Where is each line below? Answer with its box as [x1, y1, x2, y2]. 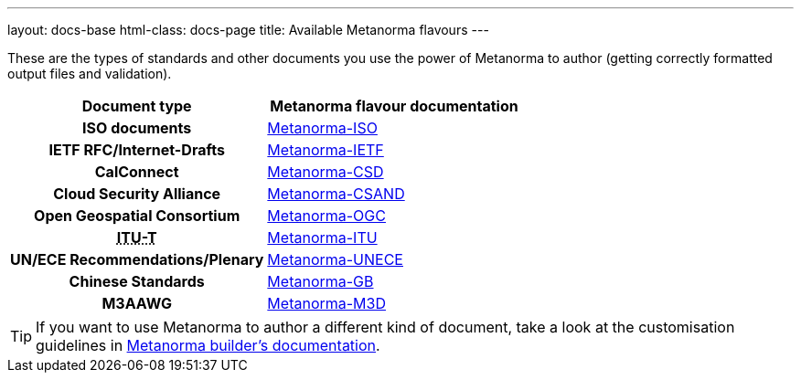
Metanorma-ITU [267, 228, 378, 247]
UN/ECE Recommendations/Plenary [10, 250, 264, 269]
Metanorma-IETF [267, 141, 384, 159]
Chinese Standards [69, 272, 205, 290]
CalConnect [94, 163, 179, 181]
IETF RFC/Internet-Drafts [48, 141, 225, 159]
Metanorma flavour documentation [270, 97, 518, 115]
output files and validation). [7, 66, 172, 81]
